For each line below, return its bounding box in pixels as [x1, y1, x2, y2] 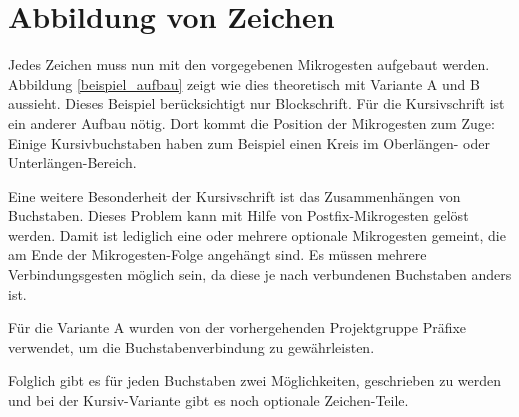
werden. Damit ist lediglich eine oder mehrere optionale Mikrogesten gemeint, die [8, 224, 506, 245]
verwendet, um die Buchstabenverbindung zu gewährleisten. [8, 336, 375, 357]
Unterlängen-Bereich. [8, 152, 137, 173]
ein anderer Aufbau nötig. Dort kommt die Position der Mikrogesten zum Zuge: [8, 112, 495, 133]
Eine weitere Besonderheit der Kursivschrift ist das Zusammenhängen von [8, 185, 461, 206]
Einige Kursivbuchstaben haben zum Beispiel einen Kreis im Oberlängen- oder [8, 132, 490, 153]
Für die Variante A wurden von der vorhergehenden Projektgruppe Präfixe [8, 317, 467, 338]
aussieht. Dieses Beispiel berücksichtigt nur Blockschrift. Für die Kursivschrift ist [8, 93, 505, 114]
